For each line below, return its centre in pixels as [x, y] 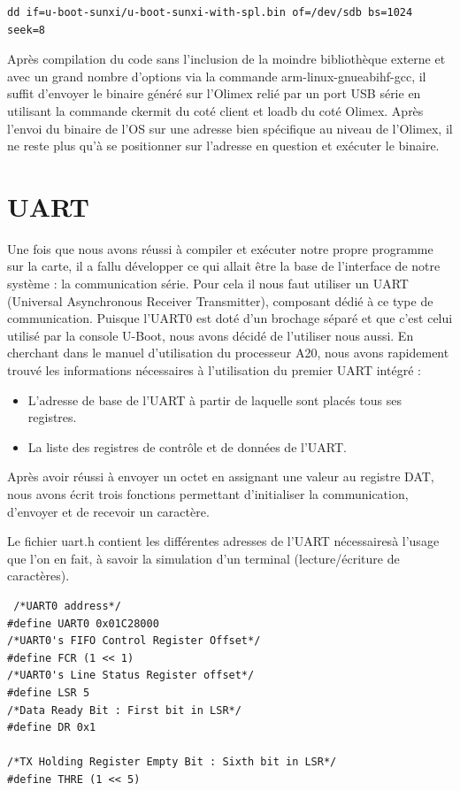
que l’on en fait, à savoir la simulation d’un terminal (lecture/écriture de [203, 558]
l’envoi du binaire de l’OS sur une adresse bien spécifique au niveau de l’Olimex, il [230, 128]
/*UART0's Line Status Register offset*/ [131, 676]
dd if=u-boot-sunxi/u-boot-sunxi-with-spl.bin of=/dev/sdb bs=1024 [210, 12]
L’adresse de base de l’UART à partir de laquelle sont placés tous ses [215, 399]
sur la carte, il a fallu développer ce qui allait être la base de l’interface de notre [224, 266]
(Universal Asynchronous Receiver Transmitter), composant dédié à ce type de [220, 300]
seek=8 [26, 30]
